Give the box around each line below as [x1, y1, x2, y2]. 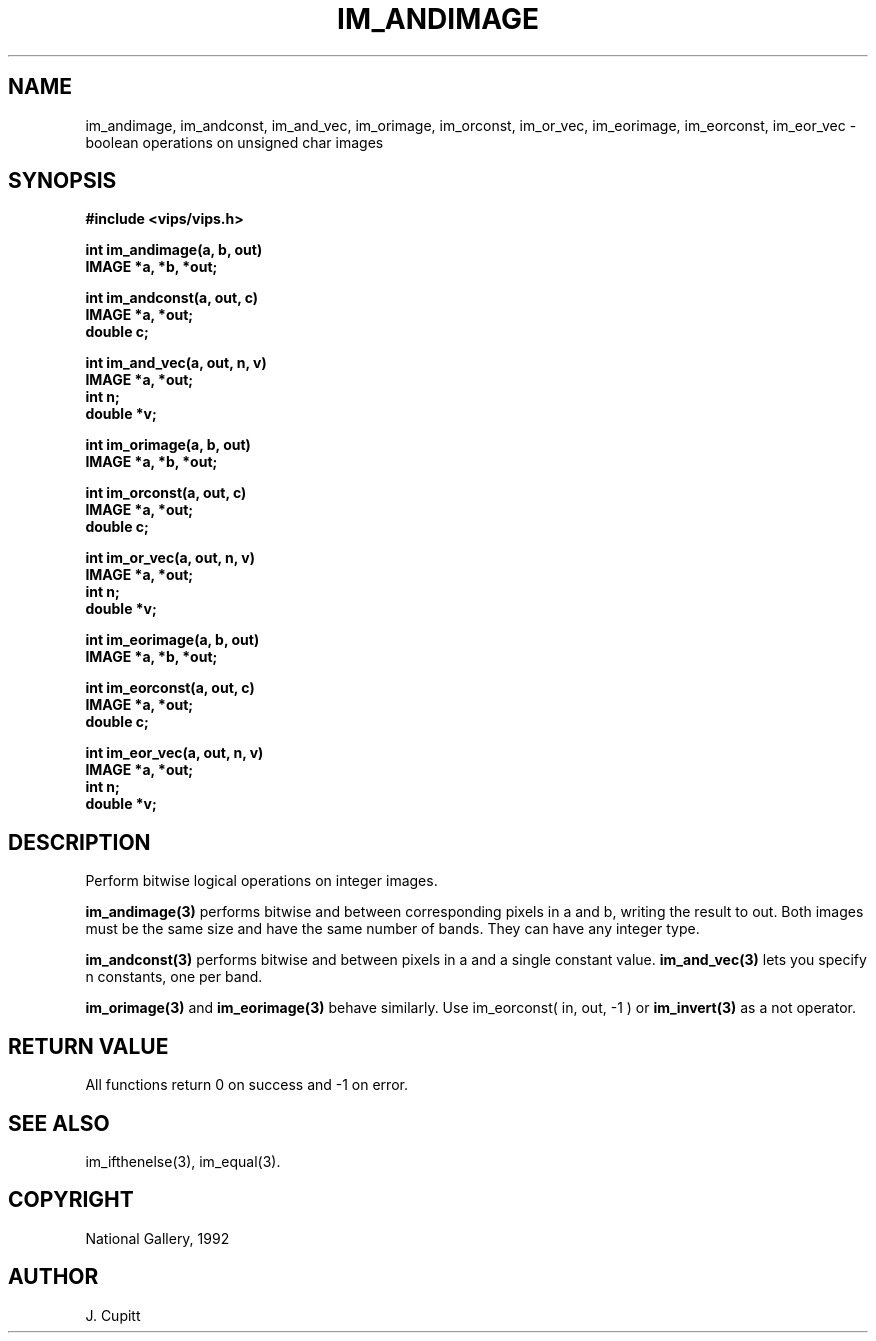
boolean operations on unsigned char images [85, 133, 384, 151]
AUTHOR [8, 1264, 99, 1290]
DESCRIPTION [8, 829, 151, 855]
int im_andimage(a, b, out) [85, 241, 263, 259]
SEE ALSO [8, 1110, 110, 1136]
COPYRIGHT [8, 1187, 134, 1213]
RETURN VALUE [8, 1033, 169, 1059]
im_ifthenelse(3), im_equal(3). [85, 1152, 281, 1170]
